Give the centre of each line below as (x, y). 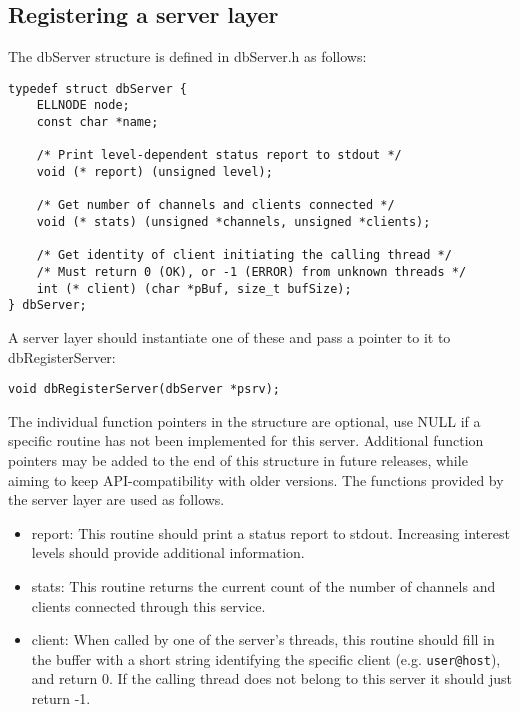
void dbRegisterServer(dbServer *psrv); (144, 389)
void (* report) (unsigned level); (154, 172)
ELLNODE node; (83, 105)
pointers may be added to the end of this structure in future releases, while (238, 460)
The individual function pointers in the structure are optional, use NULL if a (244, 420)
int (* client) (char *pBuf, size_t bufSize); (194, 288)
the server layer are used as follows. (116, 499)
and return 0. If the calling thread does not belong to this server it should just (271, 678)
